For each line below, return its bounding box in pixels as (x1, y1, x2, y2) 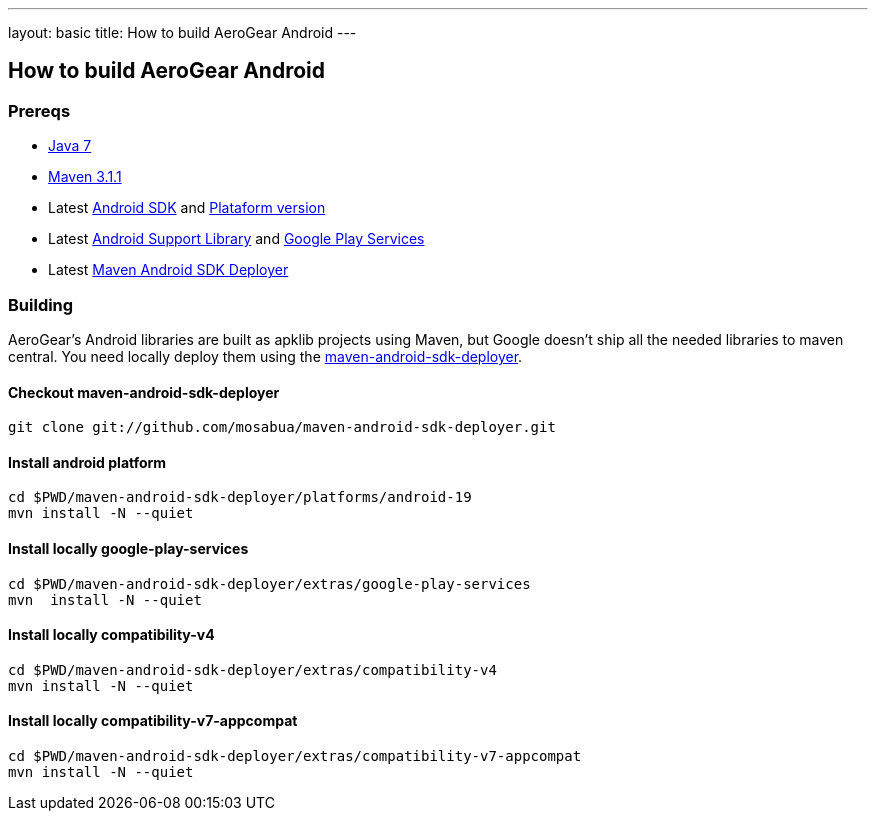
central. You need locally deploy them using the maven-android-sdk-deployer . (8, 347, 523, 365)
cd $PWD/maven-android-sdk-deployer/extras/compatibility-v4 (8, 661, 497, 678)
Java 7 (48, 137, 92, 155)
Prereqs (8, 100, 71, 121)
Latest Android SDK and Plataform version (48, 199, 326, 217)
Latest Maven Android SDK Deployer (48, 261, 289, 279)
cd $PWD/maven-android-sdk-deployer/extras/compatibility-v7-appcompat (8, 748, 582, 765)
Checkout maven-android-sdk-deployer (8, 383, 280, 401)
